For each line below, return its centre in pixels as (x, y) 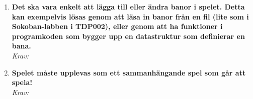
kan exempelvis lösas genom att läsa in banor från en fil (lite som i (130, 16)
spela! (22, 82)
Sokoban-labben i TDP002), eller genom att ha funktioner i (117, 26)
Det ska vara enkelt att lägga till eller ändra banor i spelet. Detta (128, 6)
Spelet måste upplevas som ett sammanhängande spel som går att (129, 72)
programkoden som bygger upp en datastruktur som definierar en (128, 36)
